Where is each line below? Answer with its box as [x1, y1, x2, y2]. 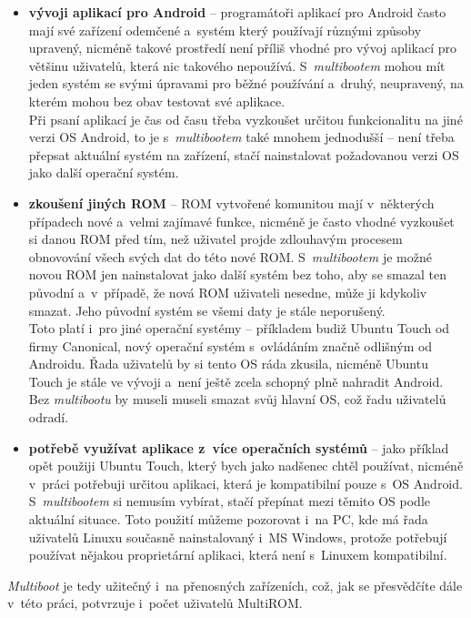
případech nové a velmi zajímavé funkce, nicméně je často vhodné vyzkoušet [28, 211, 455, 230]
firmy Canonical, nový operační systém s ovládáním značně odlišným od [28, 336, 433, 355]
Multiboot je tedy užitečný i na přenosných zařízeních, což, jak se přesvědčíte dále [7, 575, 463, 594]
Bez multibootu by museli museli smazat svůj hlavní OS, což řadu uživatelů [28, 390, 446, 409]
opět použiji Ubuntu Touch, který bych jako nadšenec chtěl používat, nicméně [28, 456, 464, 475]
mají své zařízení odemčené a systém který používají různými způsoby [28, 20, 422, 39]
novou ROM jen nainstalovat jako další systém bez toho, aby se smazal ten [28, 265, 446, 284]
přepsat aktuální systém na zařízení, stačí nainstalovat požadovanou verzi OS [28, 145, 459, 164]
